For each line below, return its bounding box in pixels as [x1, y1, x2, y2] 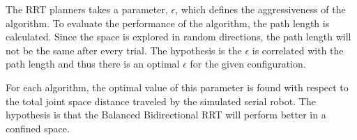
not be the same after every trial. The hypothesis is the [6, 42, 242, 57]
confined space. [6, 120, 70, 135]
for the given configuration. [190, 56, 306, 71]
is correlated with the [252, 42, 344, 57]
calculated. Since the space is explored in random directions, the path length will [6, 29, 351, 44]
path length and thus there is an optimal [6, 56, 180, 71]
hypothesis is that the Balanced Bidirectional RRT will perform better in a [6, 107, 326, 122]
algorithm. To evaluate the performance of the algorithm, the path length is [6, 15, 330, 30]
